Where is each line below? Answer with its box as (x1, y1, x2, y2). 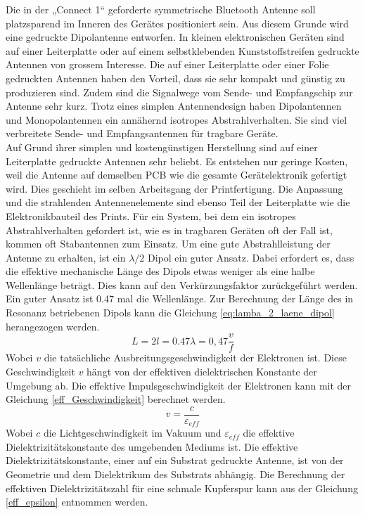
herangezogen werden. (6, 319, 100, 333)
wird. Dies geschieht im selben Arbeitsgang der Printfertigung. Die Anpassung (6, 181, 343, 195)
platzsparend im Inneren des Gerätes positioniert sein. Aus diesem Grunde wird (6, 15, 349, 30)
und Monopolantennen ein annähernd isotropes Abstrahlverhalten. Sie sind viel (6, 112, 347, 127)
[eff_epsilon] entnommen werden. (6, 494, 148, 509)
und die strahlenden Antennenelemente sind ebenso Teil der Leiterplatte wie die (6, 195, 350, 210)
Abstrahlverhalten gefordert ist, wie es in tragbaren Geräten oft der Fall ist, (6, 222, 333, 237)
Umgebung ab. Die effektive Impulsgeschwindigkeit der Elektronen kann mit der (6, 378, 352, 392)
